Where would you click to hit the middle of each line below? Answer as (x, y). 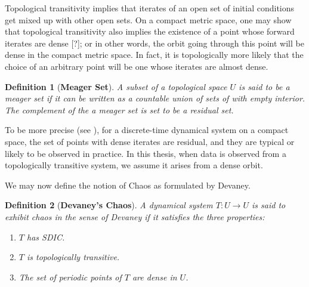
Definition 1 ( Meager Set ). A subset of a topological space (116, 86)
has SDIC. (46, 237)
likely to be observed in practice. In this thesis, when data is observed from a (146, 153)
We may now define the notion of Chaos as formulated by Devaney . (128, 185)
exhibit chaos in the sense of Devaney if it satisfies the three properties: (135, 216)
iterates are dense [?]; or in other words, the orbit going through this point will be (154, 43)
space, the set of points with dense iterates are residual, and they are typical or (150, 141)
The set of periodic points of (70, 277)
